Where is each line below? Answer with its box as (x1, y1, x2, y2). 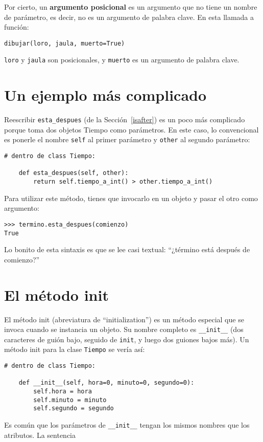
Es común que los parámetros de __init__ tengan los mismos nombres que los (4, 419, 250, 430)
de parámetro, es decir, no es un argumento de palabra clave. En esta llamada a (4, 11, 254, 22)
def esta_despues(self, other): (18, 169, 129, 177)
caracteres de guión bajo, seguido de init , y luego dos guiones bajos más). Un (4, 334, 249, 344)
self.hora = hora (33, 388, 92, 395)
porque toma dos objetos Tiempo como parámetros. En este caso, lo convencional (4, 124, 259, 135)
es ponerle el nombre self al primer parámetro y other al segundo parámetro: (4, 134, 250, 145)
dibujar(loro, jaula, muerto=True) (4, 39, 125, 47)
